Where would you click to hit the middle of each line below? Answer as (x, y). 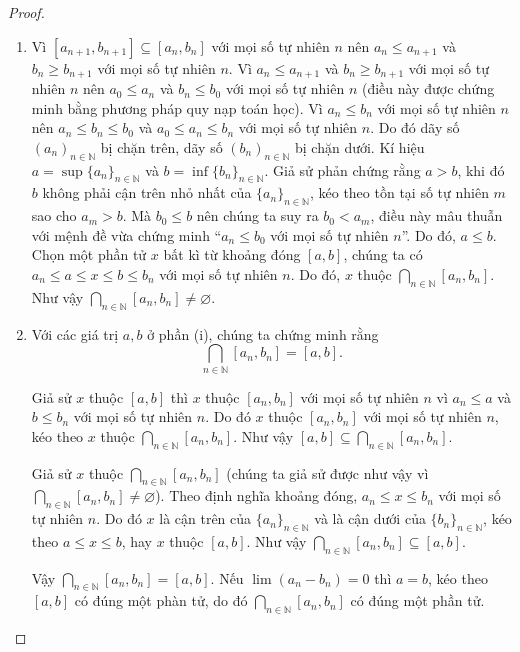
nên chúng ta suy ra (257, 215)
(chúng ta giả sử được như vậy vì (327, 472)
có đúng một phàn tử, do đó (161, 600)
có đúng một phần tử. (417, 600)
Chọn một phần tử (89, 254)
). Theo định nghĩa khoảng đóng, (256, 495)
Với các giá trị (75, 333)
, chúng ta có (383, 254)
